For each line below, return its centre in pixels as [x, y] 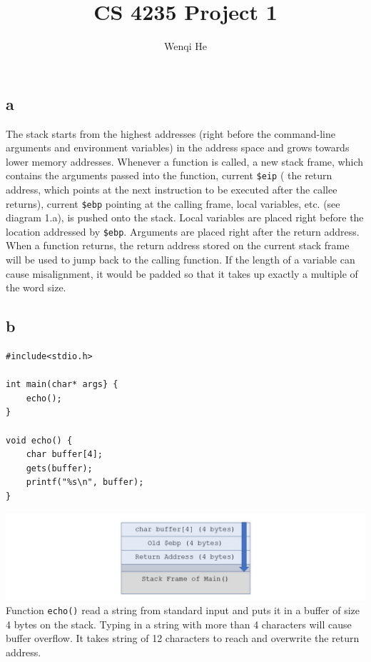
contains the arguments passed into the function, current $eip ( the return [169, 175]
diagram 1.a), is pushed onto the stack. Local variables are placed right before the [185, 217]
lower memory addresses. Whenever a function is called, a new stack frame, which [185, 161]
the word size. [36, 287]
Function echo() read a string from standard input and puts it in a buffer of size [183, 610]
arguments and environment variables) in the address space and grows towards [178, 147]
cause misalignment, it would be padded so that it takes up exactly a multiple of [182, 273]
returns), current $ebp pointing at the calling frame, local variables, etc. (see [173, 203]
